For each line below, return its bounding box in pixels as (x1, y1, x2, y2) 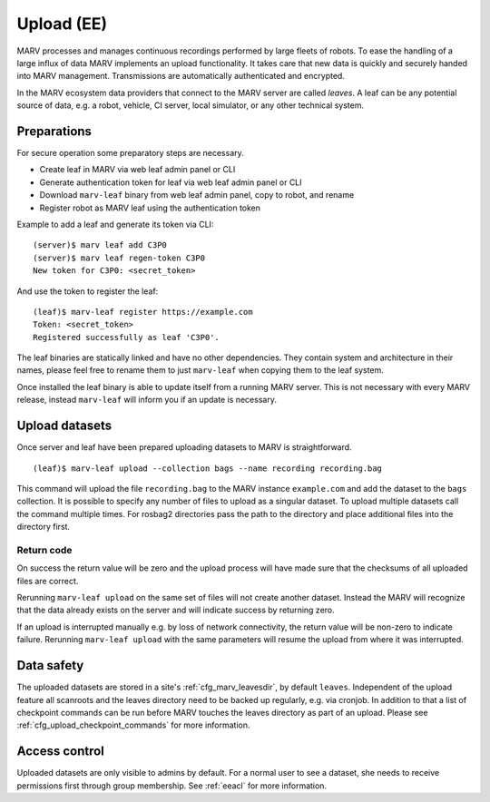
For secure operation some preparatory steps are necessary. (16, 148, 244, 159)
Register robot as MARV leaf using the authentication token (39, 202, 261, 213)
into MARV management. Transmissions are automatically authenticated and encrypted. (16, 71, 345, 82)
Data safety (16, 658, 84, 673)
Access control (16, 744, 104, 759)
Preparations (16, 123, 93, 139)
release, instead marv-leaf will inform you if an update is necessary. (16, 395, 277, 406)
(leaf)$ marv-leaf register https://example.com (33, 307, 253, 317)
